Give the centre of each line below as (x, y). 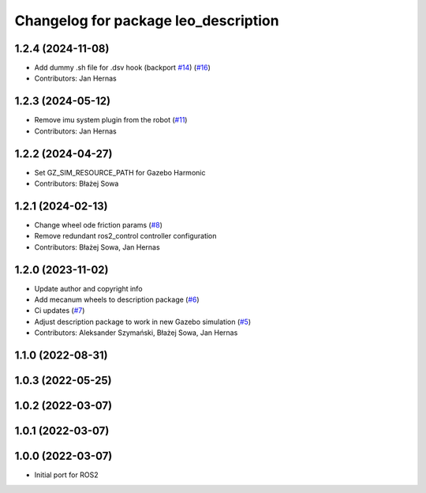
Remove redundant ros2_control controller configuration (125, 236)
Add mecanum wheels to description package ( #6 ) (117, 299)
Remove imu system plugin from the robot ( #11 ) (111, 120)
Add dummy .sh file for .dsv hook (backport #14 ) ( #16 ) (122, 68)
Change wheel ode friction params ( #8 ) (99, 224)
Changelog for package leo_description (147, 21)
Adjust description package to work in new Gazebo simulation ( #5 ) (143, 322)
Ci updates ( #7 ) (60, 310)
